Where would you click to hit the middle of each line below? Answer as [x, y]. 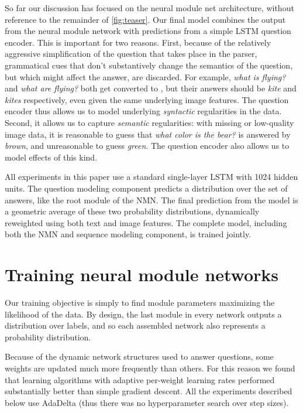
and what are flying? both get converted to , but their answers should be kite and [151, 88]
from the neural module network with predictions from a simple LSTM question [148, 31]
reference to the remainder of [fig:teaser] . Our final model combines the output [145, 19]
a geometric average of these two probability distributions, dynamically [132, 211]
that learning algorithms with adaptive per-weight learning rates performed [140, 379]
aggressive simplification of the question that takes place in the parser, [131, 54]
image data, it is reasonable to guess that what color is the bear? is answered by [148, 134]
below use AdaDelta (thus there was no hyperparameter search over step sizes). [147, 402]
